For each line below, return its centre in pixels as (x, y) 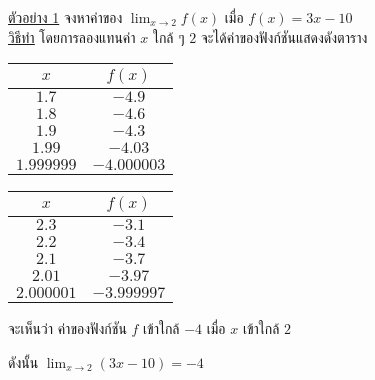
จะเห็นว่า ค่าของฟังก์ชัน (67, 328)
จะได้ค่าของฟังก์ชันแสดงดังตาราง (284, 36)
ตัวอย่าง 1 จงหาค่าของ (65, 17)
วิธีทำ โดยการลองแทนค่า (72, 36)
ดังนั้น (23, 361)
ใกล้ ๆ (168, 36)
